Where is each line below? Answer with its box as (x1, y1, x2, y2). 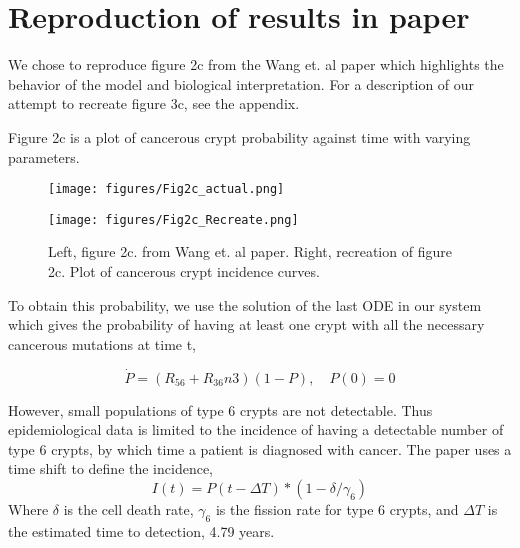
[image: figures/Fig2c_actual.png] (48, 182, 285, 197)
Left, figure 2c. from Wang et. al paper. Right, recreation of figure (48, 241, 452, 262)
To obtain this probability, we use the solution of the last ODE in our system (8, 294, 482, 315)
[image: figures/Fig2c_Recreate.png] (48, 212, 299, 227)
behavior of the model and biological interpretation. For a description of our (8, 73, 475, 94)
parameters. (8, 146, 80, 167)
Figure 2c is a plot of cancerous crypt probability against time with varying (8, 126, 471, 147)
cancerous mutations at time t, (8, 333, 197, 354)
